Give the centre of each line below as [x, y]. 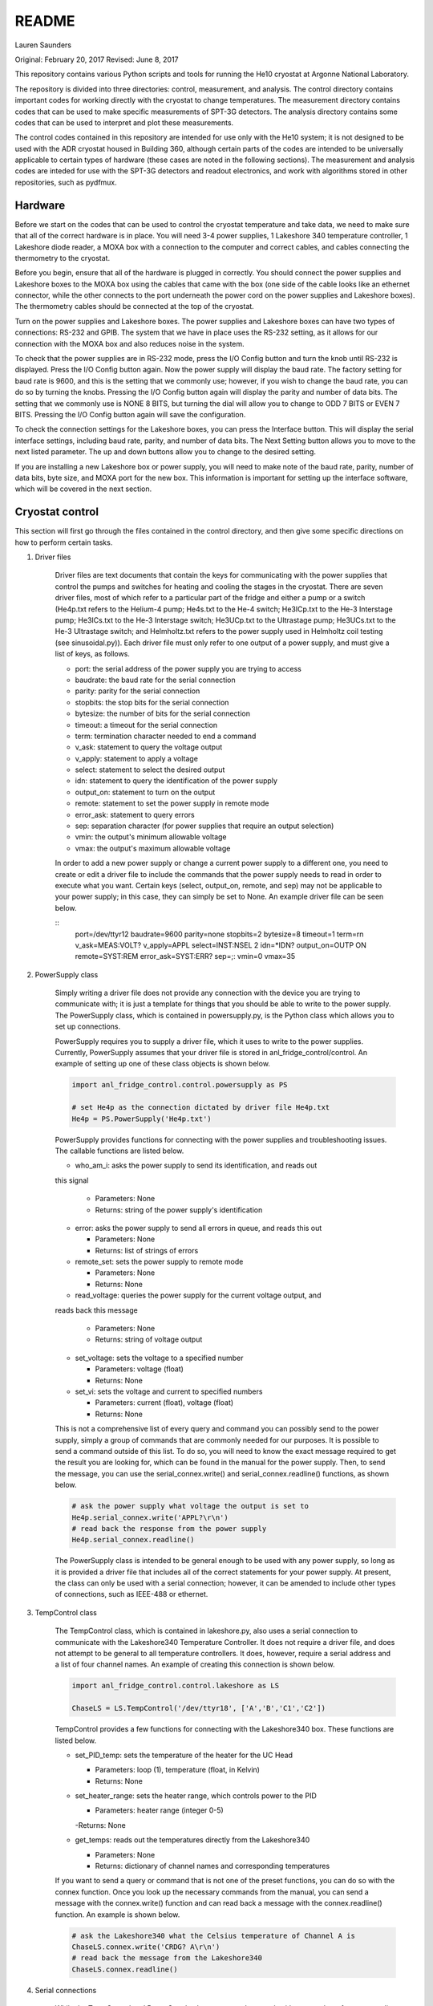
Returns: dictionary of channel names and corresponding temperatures [212, 1866]
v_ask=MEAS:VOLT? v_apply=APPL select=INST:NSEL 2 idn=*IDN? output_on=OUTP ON [221, 945]
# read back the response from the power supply [169, 1528]
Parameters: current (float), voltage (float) [164, 1403]
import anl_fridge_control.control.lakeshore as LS [176, 1686]
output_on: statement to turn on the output [145, 792]
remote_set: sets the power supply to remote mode [159, 1262]
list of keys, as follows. [92, 654]
